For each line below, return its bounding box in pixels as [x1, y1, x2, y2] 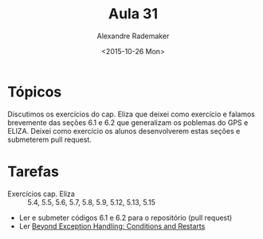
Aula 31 [108, 5, 159, 23]
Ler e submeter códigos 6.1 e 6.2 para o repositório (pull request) [18, 213, 233, 222]
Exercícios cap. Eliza [7, 189, 75, 198]
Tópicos [7, 83, 62, 100]
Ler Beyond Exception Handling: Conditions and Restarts [18, 221, 206, 231]
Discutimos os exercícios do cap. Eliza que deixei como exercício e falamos [7, 109, 256, 119]
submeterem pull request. [7, 135, 92, 144]
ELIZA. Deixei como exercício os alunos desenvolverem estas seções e [7, 126, 241, 135]
